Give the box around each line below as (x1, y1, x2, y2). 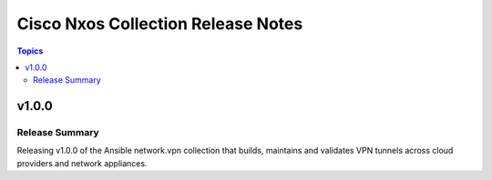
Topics (16, 45, 44, 56)
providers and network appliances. (16, 157, 148, 168)
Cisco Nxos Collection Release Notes (16, 14, 303, 34)
